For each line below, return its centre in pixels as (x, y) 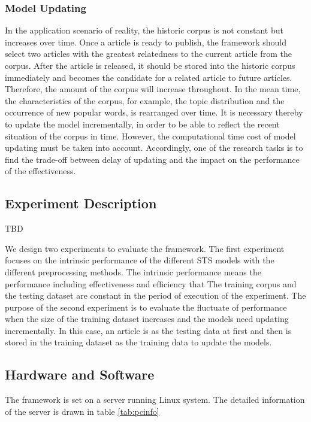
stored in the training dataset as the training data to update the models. (138, 342)
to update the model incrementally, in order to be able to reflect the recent (142, 124)
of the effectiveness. (40, 171)
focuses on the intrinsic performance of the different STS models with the (140, 260)
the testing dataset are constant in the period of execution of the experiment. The (155, 295)
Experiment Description (81, 203)
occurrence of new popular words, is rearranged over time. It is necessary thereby (154, 112)
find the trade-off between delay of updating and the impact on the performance (152, 159)
